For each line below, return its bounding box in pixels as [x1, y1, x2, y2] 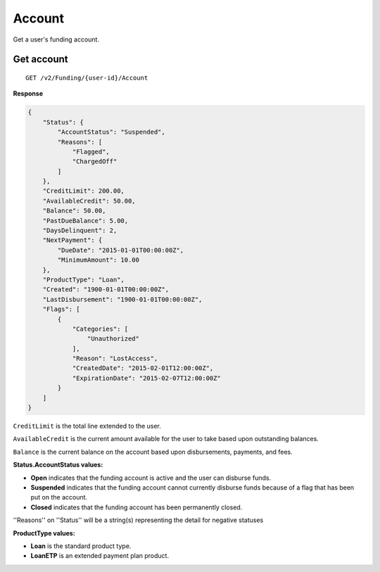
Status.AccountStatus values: [13, 461, 103, 469]
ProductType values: [13, 528, 75, 538]
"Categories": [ [72, 324, 129, 333]
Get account [13, 53, 68, 65]
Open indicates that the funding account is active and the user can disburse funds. [30, 474, 271, 482]
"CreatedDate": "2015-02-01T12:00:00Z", [72, 364, 214, 372]
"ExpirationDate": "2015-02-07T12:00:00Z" [72, 374, 221, 382]
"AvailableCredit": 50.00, [42, 197, 137, 205]
